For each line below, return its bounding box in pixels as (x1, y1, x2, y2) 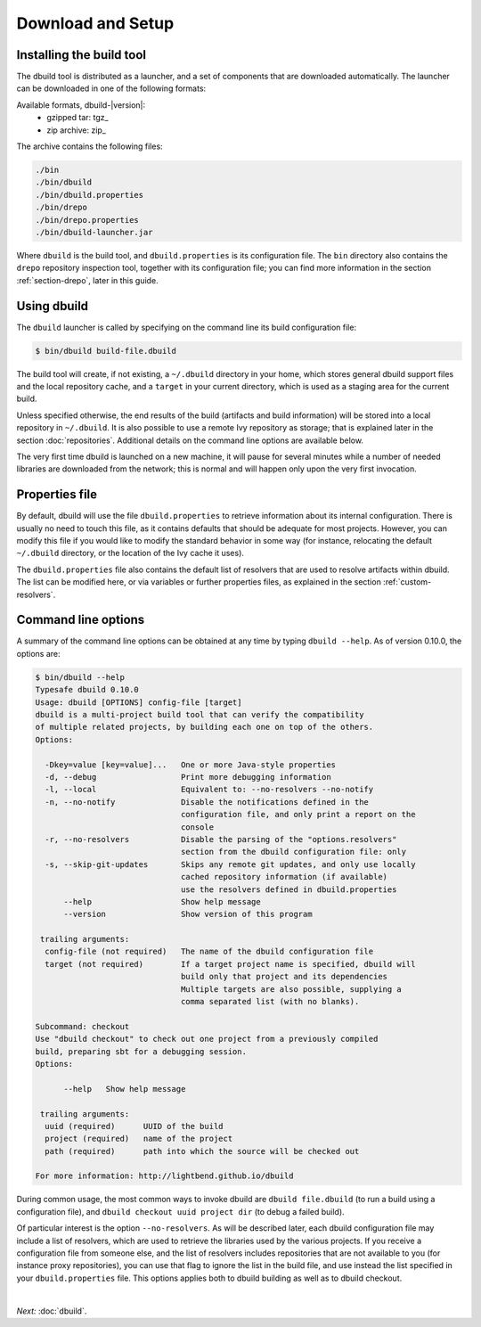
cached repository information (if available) (180, 872, 387, 882)
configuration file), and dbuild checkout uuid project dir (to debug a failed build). (16, 1206, 345, 1216)
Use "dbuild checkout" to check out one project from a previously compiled (35, 1034, 379, 1044)
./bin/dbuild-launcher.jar (35, 227, 153, 237)
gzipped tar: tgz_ (46, 112, 109, 123)
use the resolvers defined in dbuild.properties (180, 884, 397, 895)
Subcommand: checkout (35, 1021, 130, 1031)
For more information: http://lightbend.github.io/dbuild (35, 1171, 294, 1181)
